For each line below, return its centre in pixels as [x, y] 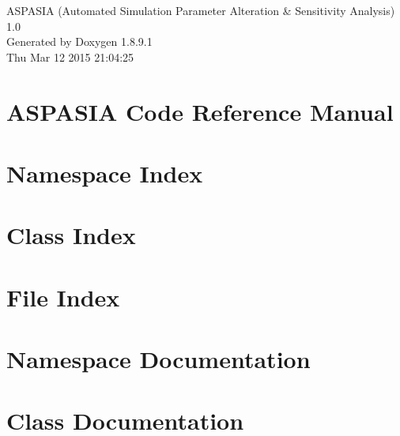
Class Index [71, 235]
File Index [63, 297]
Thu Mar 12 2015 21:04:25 [70, 56]
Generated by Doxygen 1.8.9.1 [79, 41]
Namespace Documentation [158, 359]
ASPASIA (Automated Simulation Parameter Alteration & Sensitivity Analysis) [201, 10]
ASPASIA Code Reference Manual [200, 111]
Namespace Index [105, 173]
